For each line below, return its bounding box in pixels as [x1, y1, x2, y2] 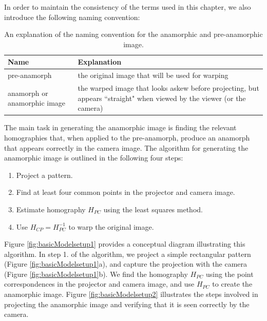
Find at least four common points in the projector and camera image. [16, 187, 235, 197]
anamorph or [8, 87, 48, 98]
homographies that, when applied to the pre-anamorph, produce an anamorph [4, 132, 250, 143]
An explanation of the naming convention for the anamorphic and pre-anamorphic [4, 29, 263, 39]
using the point [205, 268, 254, 279]
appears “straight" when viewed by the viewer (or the [78, 92, 246, 103]
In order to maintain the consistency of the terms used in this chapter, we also [4, 2, 251, 12]
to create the [212, 278, 253, 289]
